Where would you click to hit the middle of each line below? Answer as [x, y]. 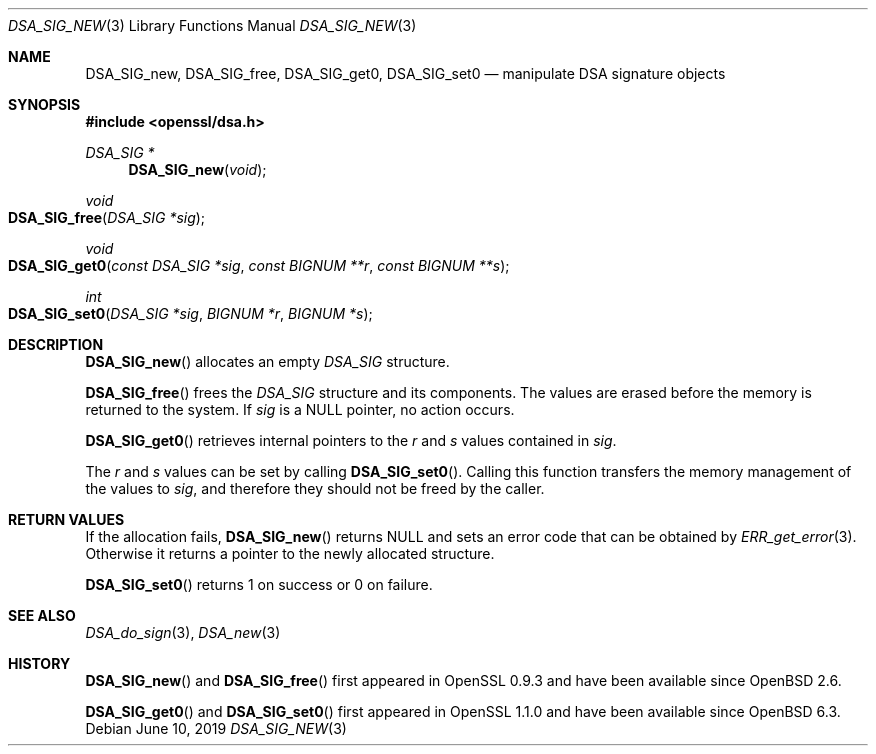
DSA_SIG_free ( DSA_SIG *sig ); [107, 217]
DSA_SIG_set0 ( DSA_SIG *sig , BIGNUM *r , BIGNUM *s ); [190, 313]
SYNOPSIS [44, 104]
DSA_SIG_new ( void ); [197, 169]
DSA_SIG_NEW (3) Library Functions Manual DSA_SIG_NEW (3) [212, 25]
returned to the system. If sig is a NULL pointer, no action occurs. [300, 409]
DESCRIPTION [56, 344]
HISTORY [39, 663]
